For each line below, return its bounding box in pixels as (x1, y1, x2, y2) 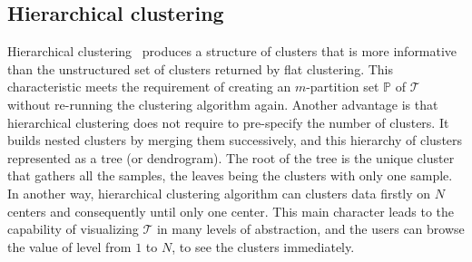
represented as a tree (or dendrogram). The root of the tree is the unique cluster (7, 148, 455, 167)
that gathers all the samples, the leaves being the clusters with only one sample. (7, 166, 453, 185)
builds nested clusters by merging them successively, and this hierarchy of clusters (7, 131, 463, 150)
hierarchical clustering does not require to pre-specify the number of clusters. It (7, 112, 449, 131)
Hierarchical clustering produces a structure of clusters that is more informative (7, 42, 457, 61)
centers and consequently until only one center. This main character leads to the (7, 201, 454, 220)
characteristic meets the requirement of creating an (7, 77, 291, 96)
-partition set (306, 77, 379, 96)
